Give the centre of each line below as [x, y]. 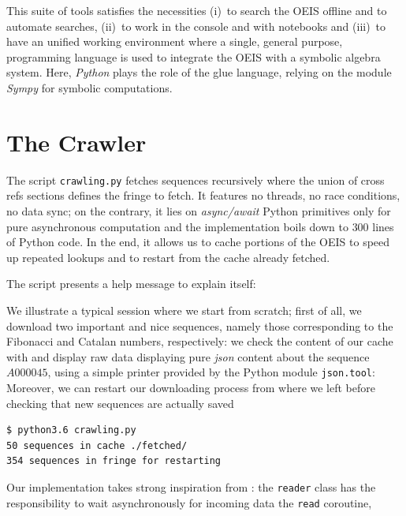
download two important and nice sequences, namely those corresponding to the [200, 325]
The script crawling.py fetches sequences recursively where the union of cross [196, 179]
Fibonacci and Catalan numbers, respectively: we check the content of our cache [200, 341]
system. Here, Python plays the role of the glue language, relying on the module [199, 72]
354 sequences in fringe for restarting [114, 461]
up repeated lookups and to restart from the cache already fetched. [168, 257]
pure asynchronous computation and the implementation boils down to [177, 226]
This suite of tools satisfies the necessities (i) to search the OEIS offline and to [197, 10]
